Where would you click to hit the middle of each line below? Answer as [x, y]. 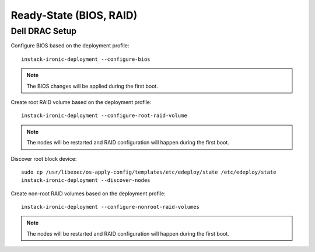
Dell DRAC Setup [44, 31]
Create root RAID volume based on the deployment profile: [81, 102]
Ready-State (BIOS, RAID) [74, 15]
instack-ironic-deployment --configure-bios [86, 59]
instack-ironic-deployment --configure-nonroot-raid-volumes [110, 207]
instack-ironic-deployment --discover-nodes [86, 180]
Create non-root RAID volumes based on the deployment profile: [88, 194]
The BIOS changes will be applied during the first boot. [92, 86]
